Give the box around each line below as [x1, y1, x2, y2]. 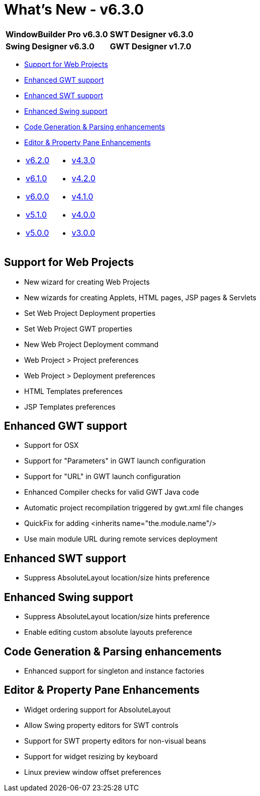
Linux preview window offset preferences [24, 767, 161, 776]
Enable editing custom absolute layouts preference [24, 628, 193, 637]
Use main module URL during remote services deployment [24, 535, 218, 544]
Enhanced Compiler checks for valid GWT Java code [24, 488, 199, 497]
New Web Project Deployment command [24, 340, 159, 349]
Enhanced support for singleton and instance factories [24, 666, 205, 675]
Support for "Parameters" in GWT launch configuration [24, 456, 206, 466]
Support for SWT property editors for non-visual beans [24, 736, 206, 745]
